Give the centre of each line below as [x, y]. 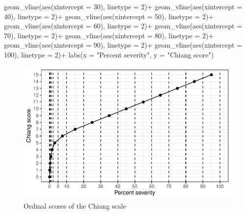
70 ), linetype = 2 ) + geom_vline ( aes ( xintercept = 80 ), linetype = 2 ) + [109, 35]
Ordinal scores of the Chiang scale [75, 205]
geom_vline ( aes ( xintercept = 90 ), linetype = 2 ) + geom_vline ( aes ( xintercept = [123, 45]
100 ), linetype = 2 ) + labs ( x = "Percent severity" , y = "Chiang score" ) [109, 54]
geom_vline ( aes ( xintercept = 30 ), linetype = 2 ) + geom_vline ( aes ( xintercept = [123, 6]
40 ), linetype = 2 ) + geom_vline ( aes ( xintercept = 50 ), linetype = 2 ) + [109, 16]
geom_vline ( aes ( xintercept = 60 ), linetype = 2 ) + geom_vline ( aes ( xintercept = [123, 26]
